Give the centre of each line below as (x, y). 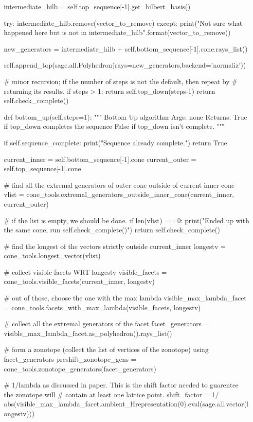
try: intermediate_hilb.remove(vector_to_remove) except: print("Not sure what (123, 23)
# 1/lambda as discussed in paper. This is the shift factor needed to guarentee (121, 385)
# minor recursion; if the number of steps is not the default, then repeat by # (121, 81)
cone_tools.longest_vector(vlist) (52, 255)
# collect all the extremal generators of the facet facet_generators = (107, 324)
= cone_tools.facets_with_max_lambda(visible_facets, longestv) (102, 307)
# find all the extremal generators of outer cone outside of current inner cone (119, 185)
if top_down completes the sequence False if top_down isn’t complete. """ (114, 126)
